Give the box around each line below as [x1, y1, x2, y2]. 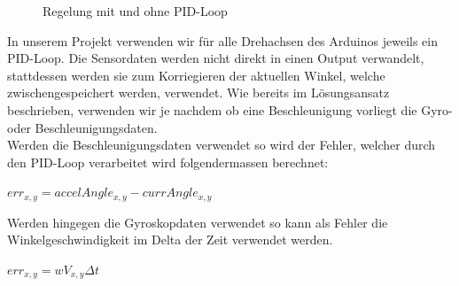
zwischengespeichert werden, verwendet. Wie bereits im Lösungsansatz [7, 83, 390, 102]
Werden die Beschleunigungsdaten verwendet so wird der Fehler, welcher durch [7, 135, 436, 154]
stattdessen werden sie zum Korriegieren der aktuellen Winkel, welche [7, 66, 385, 84]
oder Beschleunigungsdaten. [7, 118, 158, 136]
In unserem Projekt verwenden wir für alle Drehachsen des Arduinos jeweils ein [7, 31, 438, 50]
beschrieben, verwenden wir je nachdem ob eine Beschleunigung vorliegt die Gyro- [7, 100, 453, 119]
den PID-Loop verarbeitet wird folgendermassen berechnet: [7, 152, 329, 171]
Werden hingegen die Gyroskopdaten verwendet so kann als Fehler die [7, 213, 388, 231]
